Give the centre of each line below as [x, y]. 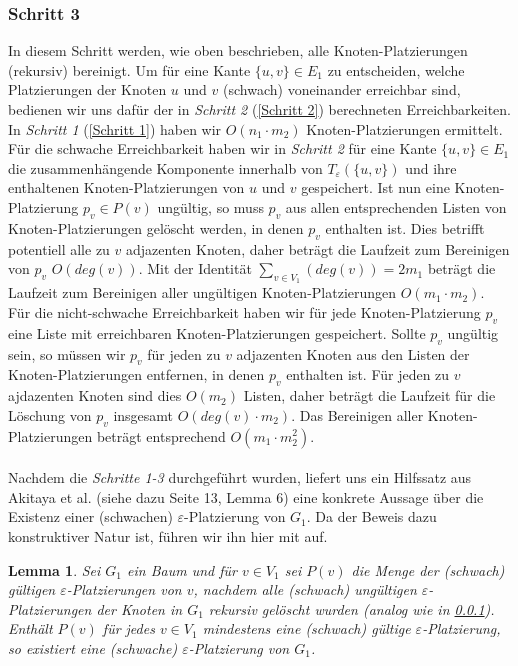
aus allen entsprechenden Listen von [396, 206]
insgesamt [143, 414]
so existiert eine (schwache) [93, 647]
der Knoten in [139, 608]
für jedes [128, 628]
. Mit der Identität [195, 268]
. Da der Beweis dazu [371, 516]
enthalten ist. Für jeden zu [368, 374]
